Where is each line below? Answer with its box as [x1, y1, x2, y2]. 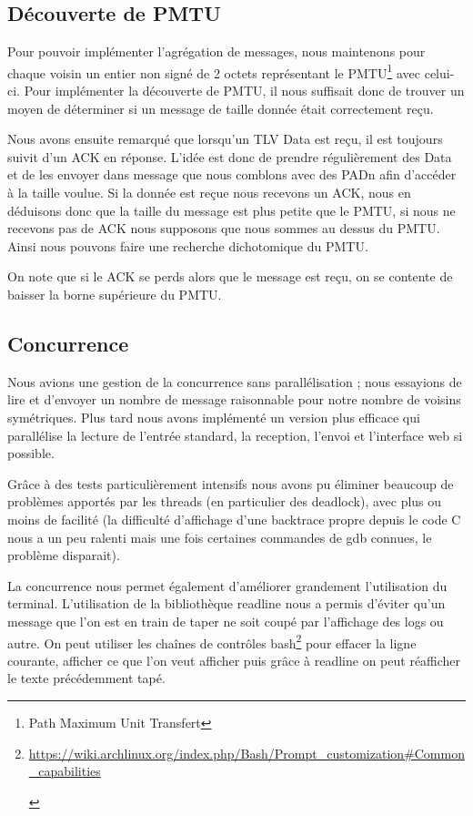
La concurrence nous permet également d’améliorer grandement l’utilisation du [7, 576, 448, 595]
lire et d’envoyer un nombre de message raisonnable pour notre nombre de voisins [7, 390, 461, 409]
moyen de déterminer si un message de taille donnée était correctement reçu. [7, 98, 434, 117]
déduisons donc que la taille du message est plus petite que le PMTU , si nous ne [7, 200, 456, 219]
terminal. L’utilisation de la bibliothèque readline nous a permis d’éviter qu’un [7, 594, 446, 613]
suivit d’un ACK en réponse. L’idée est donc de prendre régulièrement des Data [7, 147, 452, 166]
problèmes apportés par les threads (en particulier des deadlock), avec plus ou [7, 492, 442, 511]
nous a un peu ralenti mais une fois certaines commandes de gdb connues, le [7, 527, 432, 546]
